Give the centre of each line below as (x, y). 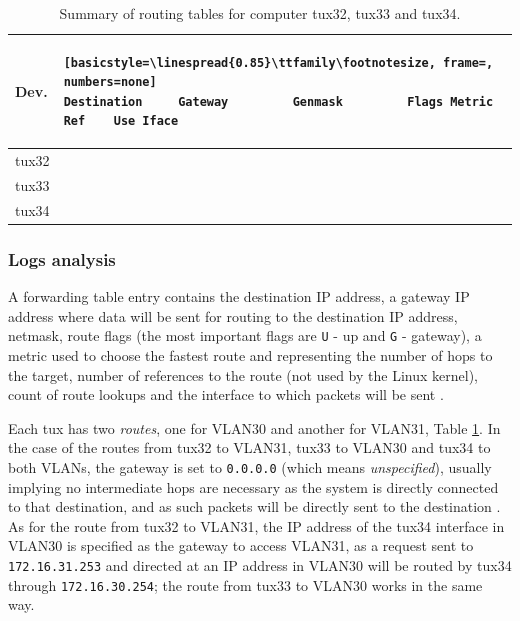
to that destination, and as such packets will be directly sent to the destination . (254, 506)
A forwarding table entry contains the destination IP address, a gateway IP (239, 296)
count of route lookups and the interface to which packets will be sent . (226, 394)
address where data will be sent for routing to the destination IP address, (233, 315)
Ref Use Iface (121, 121)
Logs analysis (62, 258)
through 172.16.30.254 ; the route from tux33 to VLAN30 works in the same (245, 584)
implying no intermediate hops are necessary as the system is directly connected (253, 486)
